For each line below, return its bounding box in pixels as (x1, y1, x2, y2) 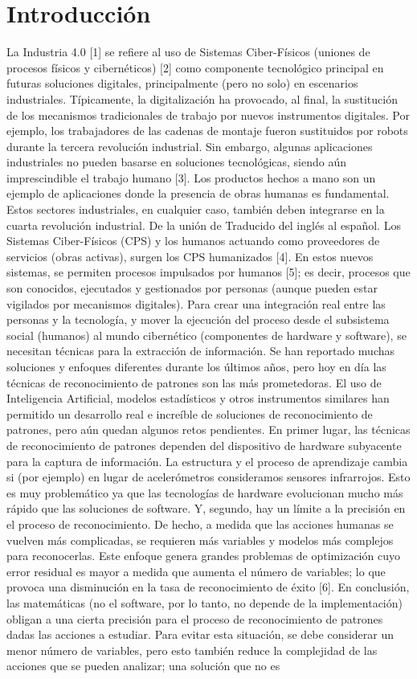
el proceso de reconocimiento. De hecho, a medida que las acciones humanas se (6, 515, 394, 532)
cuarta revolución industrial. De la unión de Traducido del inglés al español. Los (6, 216, 401, 233)
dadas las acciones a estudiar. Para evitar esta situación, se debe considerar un (6, 626, 395, 643)
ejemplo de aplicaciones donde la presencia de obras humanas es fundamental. (6, 185, 390, 202)
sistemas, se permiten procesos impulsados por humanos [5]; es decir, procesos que (6, 264, 411, 280)
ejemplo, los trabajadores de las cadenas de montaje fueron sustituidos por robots (6, 122, 408, 139)
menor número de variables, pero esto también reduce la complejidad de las (6, 641, 378, 658)
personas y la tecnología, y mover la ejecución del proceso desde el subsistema (6, 311, 390, 328)
